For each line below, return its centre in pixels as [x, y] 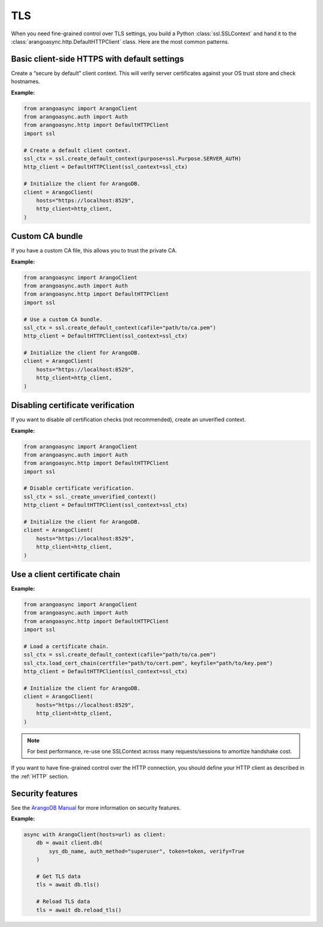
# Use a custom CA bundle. [63, 319]
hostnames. [25, 81]
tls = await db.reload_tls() [79, 910]
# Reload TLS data [63, 902]
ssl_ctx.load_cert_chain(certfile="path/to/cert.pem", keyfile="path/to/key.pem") [148, 663]
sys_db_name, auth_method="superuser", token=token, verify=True [147, 851]
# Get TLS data [58, 876]
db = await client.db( [69, 843]
